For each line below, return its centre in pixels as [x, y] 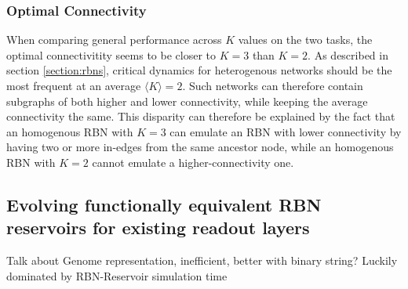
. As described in [348, 54]
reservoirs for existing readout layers [158, 228]
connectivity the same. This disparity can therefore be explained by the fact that [201, 116]
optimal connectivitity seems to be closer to [111, 54]
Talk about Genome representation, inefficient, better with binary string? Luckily [202, 260]
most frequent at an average [74, 85]
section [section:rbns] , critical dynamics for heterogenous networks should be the [199, 70]
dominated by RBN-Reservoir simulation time [117, 275]
